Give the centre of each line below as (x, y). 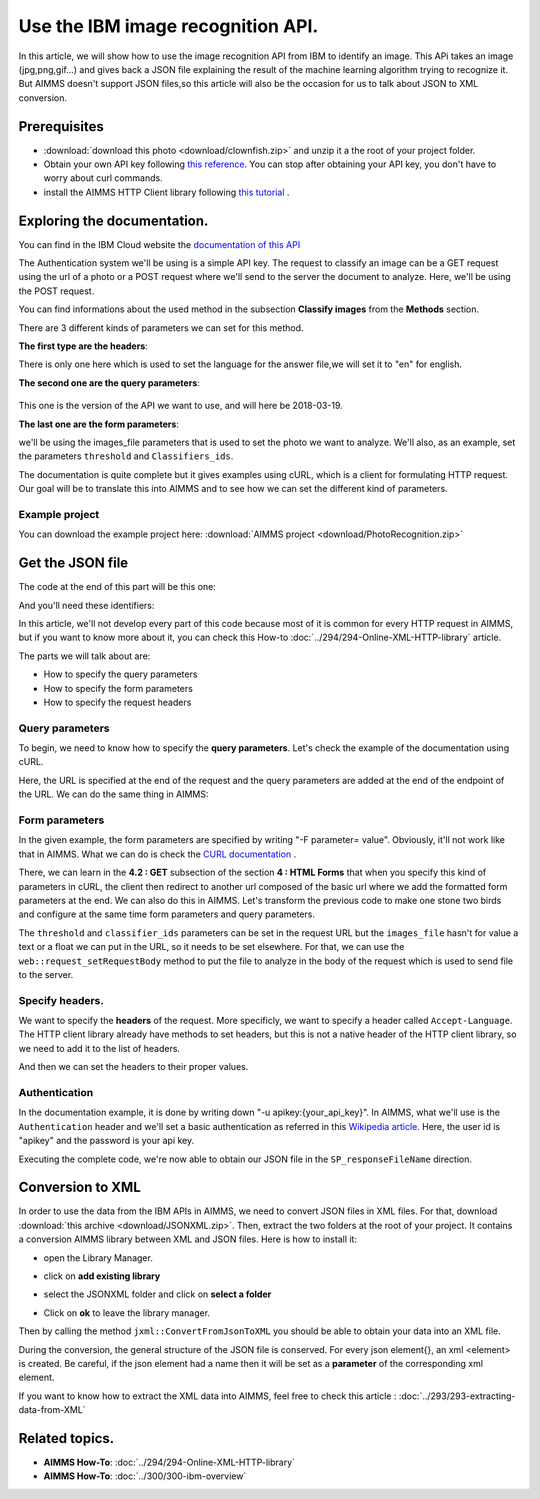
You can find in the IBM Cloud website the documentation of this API (159, 244)
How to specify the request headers (117, 702)
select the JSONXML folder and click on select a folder (157, 1294)
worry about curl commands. (103, 178)
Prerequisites (61, 126)
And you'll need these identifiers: (86, 605)
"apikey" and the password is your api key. (106, 1141)
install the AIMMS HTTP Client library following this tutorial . (166, 192)
